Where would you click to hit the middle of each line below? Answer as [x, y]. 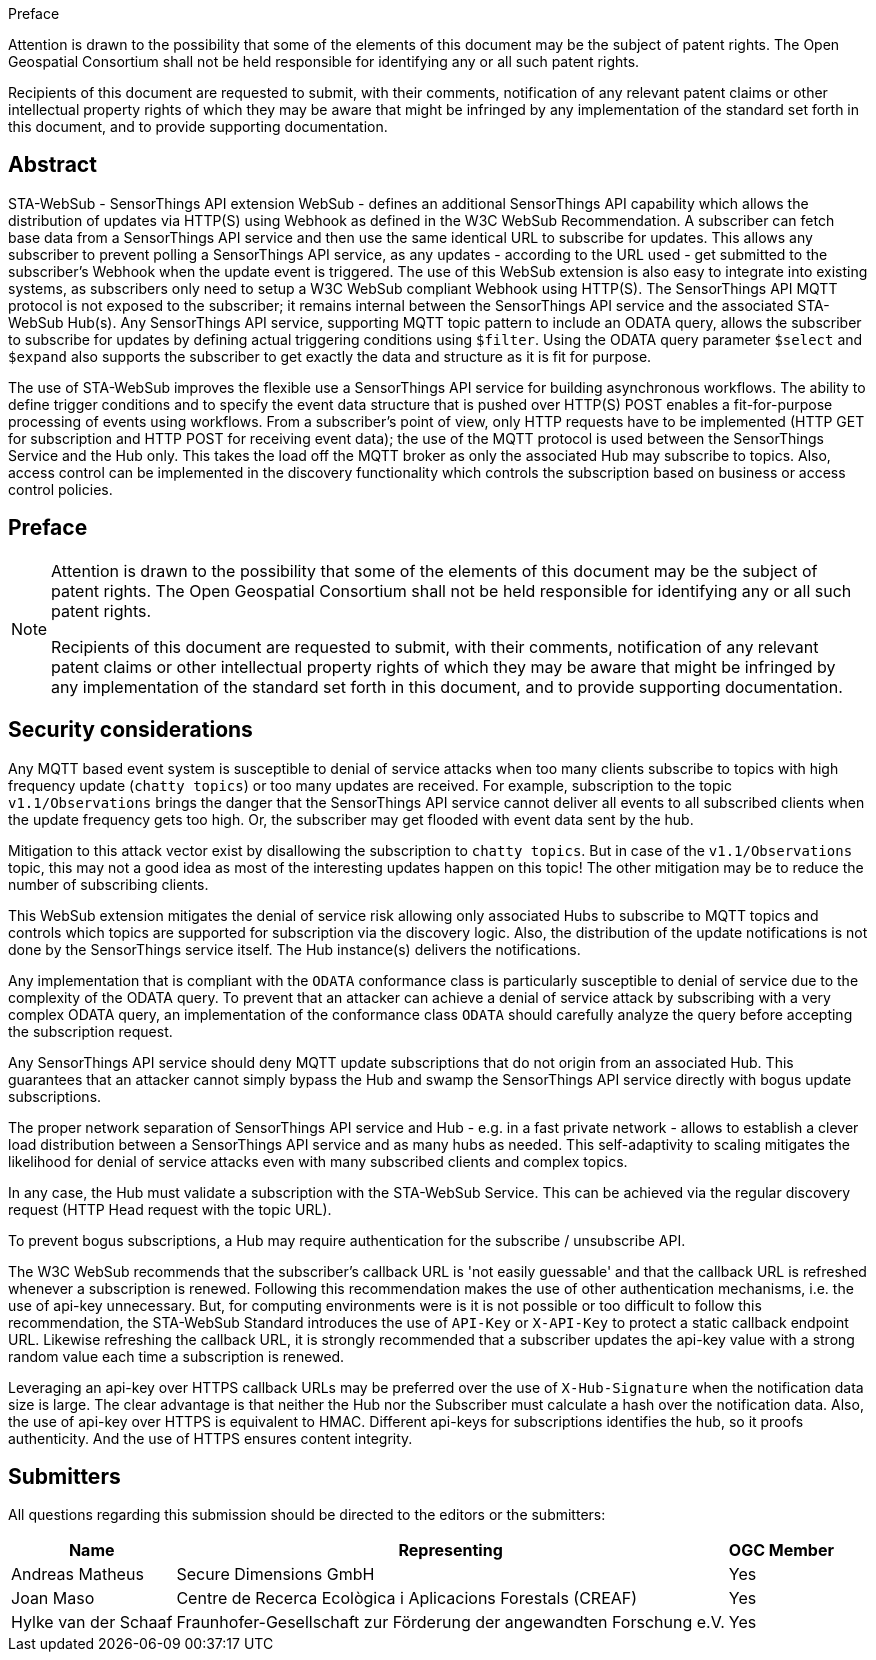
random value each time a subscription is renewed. [176, 1356]
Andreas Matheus [77, 1574]
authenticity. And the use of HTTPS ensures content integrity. [210, 1438]
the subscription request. [90, 1031]
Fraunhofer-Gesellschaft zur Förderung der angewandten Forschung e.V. [450, 1622]
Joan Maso [53, 1598]
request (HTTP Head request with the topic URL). [170, 1209]
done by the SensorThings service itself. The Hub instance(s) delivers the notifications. [294, 949]
